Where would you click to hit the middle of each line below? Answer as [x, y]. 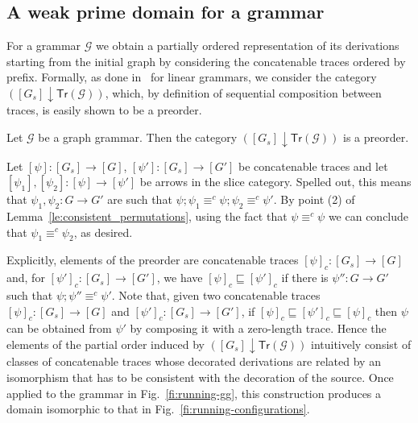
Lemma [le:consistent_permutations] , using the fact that [147, 216]
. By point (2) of [314, 199]
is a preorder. [376, 137]
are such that [140, 199]
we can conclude [368, 216]
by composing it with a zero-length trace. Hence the [258, 328]
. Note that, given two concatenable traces [216, 294]
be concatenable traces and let [313, 166]
